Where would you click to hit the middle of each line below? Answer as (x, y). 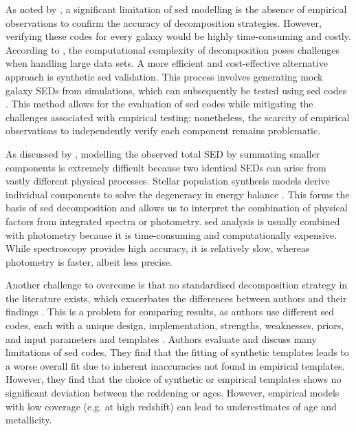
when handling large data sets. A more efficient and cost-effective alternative (167, 63)
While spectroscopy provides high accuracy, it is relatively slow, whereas (158, 248)
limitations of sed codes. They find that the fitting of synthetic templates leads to (177, 352)
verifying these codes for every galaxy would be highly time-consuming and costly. (178, 36)
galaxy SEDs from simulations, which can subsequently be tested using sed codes (176, 90)
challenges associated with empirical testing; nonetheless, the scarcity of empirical (178, 117)
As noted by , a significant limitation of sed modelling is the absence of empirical (176, 9)
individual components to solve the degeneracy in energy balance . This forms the (178, 194)
